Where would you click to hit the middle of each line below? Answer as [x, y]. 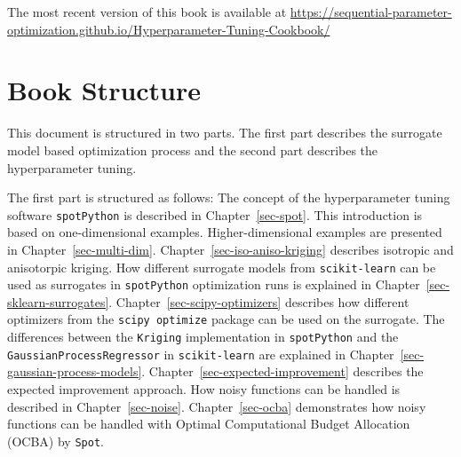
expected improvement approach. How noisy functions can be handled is [204, 389]
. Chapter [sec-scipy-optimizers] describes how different [259, 301]
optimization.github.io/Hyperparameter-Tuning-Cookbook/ [169, 29]
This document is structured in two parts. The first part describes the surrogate [225, 133]
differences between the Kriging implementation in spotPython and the [203, 337]
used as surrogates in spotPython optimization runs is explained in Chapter [214, 284]
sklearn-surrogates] [58, 301]
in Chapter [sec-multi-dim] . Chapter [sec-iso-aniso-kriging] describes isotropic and [230, 249]
